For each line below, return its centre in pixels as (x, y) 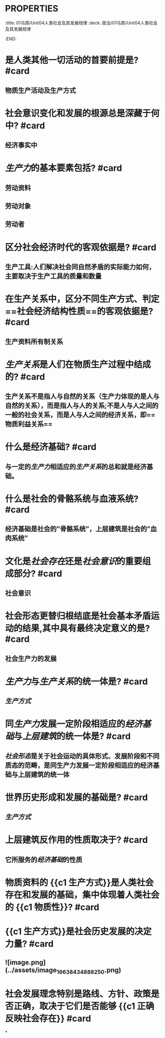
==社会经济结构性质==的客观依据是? (79, 312)
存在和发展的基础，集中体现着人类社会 (82, 895)
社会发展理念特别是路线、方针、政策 (78, 994)
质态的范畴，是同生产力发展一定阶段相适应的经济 (79, 765)
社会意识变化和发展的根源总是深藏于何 (82, 113)
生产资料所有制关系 (34, 342)
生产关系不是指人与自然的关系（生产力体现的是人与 (82, 397)
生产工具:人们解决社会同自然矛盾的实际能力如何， (80, 267)
